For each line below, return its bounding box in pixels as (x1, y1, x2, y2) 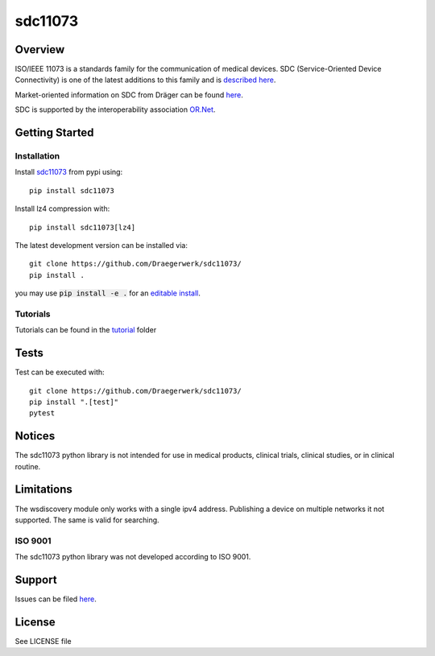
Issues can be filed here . (14, 594, 97, 604)
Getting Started (14, 126, 94, 140)
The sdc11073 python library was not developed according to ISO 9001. (14, 552, 251, 562)
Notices (14, 429, 56, 443)
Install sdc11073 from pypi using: (14, 167, 123, 177)
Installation (14, 151, 60, 162)
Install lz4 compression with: (14, 204, 110, 213)
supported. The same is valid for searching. (14, 515, 160, 525)
